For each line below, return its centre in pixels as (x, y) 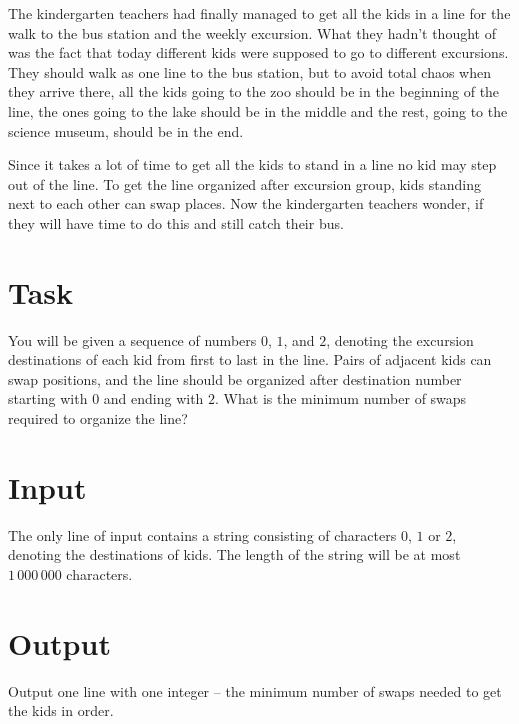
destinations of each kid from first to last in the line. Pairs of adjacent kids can (250, 359)
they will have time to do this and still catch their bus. (176, 222)
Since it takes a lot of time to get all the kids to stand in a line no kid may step (252, 164)
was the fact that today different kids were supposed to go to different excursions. (258, 52)
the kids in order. (61, 710)
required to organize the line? (98, 418)
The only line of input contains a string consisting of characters (202, 534)
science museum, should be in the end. (126, 130)
